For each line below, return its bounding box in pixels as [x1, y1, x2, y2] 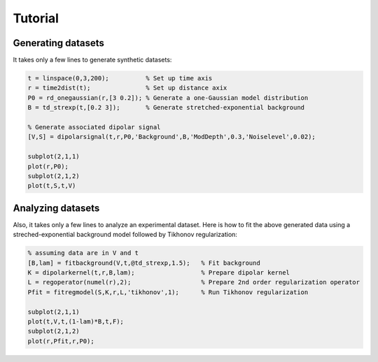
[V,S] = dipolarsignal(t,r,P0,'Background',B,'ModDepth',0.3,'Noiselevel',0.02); [27, 133, 316, 141]
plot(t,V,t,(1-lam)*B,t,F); [27, 317, 124, 325]
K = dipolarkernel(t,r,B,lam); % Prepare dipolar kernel [27, 269, 290, 276]
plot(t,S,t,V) [27, 182, 76, 190]
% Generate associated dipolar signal [27, 123, 161, 131]
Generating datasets [13, 37, 104, 49]
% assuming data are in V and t [27, 249, 139, 257]
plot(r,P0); [27, 162, 69, 171]
